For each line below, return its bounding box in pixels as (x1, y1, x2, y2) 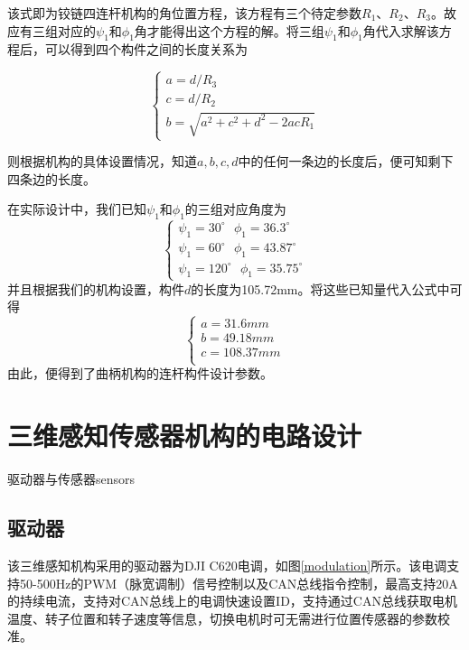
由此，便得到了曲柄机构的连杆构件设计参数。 (7, 364, 273, 383)
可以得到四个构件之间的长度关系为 (44, 40, 248, 59)
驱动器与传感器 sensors (7, 469, 136, 488)
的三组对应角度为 (184, 200, 286, 218)
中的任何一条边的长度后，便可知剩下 (238, 152, 454, 171)
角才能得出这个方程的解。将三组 (134, 21, 324, 40)
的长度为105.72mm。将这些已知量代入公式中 (191, 279, 450, 298)
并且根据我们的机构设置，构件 (7, 279, 184, 298)
